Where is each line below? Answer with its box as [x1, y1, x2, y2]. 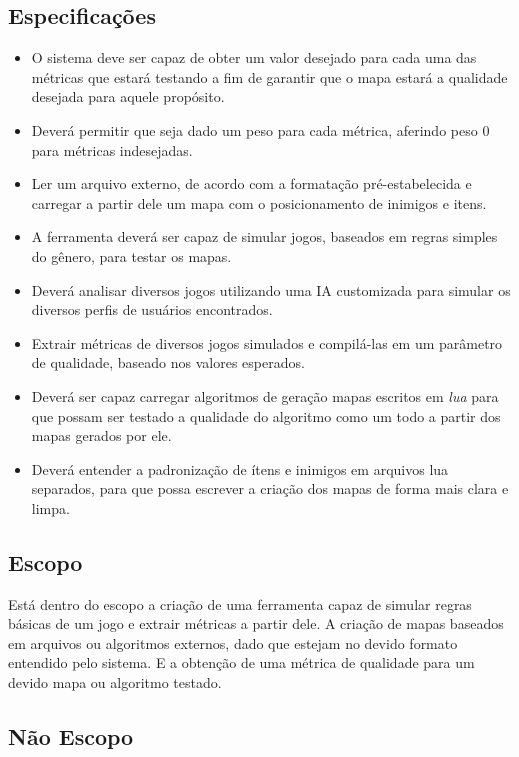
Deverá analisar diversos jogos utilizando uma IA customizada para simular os [31, 279, 511, 300]
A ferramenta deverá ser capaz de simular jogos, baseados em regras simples [31, 226, 498, 247]
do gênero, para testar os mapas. [31, 245, 232, 266]
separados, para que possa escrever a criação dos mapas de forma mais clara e [31, 478, 509, 499]
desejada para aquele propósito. [31, 86, 225, 107]
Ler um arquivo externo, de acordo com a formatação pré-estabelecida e [31, 173, 472, 194]
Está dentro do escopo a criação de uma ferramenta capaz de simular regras [8, 593, 472, 614]
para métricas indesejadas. [31, 139, 193, 160]
